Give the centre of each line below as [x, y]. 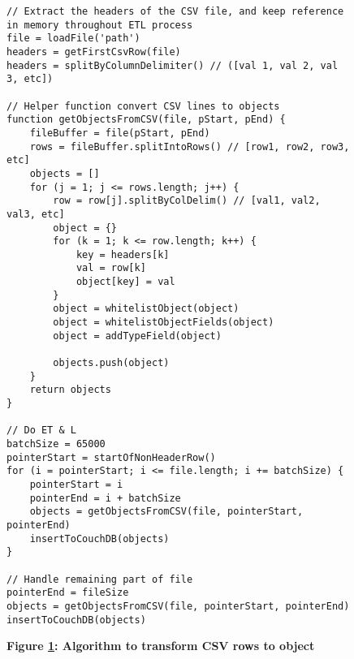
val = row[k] [111, 268]
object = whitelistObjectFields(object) [164, 323]
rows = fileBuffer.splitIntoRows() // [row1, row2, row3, [190, 146]
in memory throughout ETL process [100, 25]
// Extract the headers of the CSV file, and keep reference [175, 11]
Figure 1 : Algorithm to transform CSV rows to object [161, 646]
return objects [70, 390]
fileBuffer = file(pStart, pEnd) [120, 133]
